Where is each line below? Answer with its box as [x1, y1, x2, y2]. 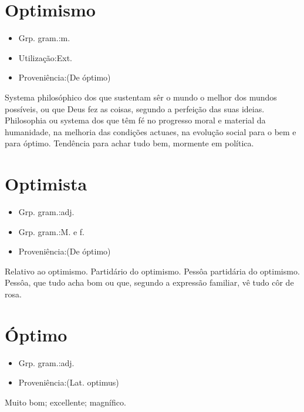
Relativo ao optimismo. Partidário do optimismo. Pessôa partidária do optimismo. [5, 264, 300, 277]
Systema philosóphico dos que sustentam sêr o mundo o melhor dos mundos [5, 91, 277, 103]
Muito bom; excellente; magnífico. [5, 396, 126, 408]
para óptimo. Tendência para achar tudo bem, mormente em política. [5, 137, 254, 149]
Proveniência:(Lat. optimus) [18, 376, 119, 388]
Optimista [5, 172, 87, 196]
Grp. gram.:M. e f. [18, 225, 85, 237]
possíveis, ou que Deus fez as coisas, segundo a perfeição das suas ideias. [5, 102, 265, 115]
